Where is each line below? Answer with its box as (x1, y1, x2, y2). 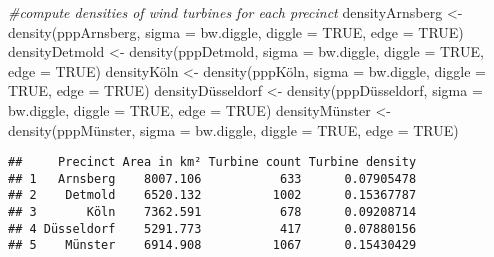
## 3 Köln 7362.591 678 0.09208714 (8, 205, 417, 220)
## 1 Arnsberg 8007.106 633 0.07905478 (8, 171, 417, 186)
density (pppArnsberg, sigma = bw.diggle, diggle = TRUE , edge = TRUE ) (8, 21, 464, 42)
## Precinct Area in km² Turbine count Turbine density (8, 155, 417, 170)
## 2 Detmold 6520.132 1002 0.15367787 (8, 188, 417, 203)
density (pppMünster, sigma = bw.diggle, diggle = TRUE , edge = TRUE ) (8, 119, 459, 140)
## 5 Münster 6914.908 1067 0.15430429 (8, 238, 417, 253)
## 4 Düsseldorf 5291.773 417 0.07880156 (8, 221, 417, 236)
